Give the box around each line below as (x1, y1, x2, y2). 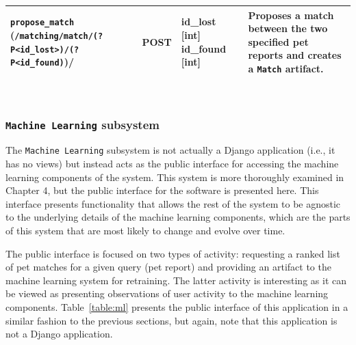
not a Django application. (5, 327, 113, 341)
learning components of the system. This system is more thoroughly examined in (5, 169, 344, 184)
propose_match (10, 18, 75, 28)
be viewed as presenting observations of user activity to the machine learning (5, 286, 329, 301)
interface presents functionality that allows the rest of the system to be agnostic (5, 196, 341, 210)
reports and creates (248, 48, 342, 62)
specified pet (248, 34, 309, 49)
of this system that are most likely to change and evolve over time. (5, 223, 285, 238)
